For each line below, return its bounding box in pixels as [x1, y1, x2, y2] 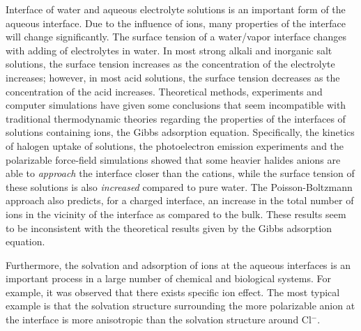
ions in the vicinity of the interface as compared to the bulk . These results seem [6, 206, 346, 221]
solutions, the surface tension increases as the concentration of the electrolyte [6, 56, 335, 71]
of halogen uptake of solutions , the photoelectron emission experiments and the [6, 138, 344, 153]
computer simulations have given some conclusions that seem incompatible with [6, 98, 346, 112]
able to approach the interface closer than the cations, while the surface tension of [6, 166, 355, 180]
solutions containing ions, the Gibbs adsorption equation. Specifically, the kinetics [6, 125, 355, 139]
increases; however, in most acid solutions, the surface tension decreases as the [6, 70, 340, 84]
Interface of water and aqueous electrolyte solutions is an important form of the [6, 2, 346, 16]
